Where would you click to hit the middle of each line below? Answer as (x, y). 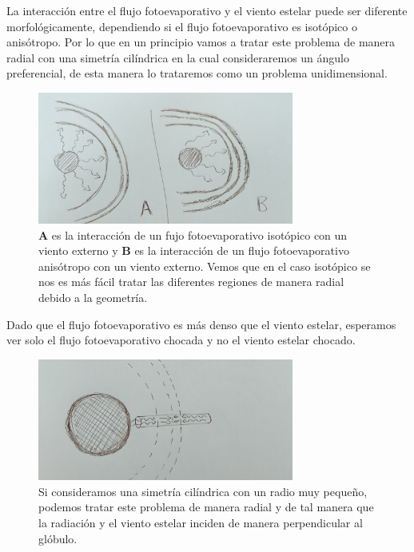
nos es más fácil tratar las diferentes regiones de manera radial (191, 282)
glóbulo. (58, 538)
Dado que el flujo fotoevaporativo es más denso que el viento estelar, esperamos (201, 324)
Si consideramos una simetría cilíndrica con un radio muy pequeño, (203, 491)
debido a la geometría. (93, 297)
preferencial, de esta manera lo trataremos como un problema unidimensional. (197, 73)
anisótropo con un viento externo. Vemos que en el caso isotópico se (205, 266)
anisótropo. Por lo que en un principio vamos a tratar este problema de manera (201, 42)
